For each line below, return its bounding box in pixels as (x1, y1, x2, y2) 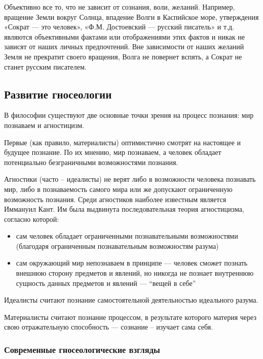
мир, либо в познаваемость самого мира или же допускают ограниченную (4, 183, 233, 194)
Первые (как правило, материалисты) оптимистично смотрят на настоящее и (4, 137, 241, 147)
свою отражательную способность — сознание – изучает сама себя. (4, 321, 213, 332)
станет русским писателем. (4, 61, 87, 72)
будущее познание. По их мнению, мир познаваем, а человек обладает (4, 147, 221, 157)
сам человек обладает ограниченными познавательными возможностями (16, 231, 238, 241)
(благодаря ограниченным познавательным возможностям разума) (16, 240, 219, 251)
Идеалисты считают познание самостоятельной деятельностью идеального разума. (4, 295, 258, 305)
